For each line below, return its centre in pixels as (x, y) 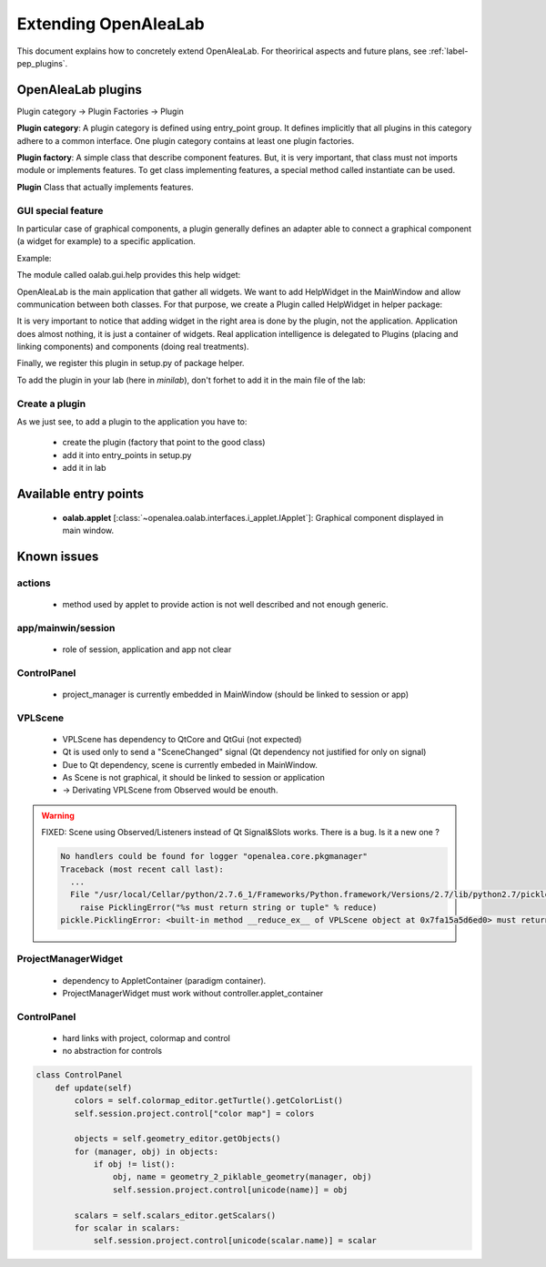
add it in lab (84, 468)
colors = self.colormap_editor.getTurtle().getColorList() (209, 1101)
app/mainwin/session (66, 628)
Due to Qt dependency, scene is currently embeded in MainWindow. (190, 764)
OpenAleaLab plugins (80, 90)
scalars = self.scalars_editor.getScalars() (175, 1215)
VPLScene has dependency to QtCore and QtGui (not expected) (182, 739)
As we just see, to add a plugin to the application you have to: (132, 421)
